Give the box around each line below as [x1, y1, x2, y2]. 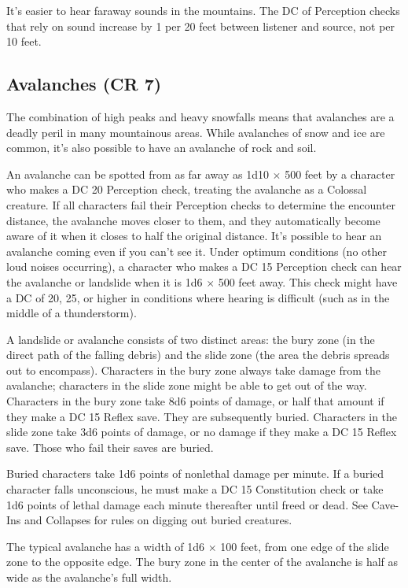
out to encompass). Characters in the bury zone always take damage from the [6, 361, 381, 378]
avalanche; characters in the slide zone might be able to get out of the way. [6, 377, 367, 394]
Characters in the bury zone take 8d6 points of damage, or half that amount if [6, 393, 384, 409]
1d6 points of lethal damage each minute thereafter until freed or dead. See [6, 496, 368, 512]
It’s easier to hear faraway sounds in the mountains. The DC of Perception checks [6, 2, 400, 18]
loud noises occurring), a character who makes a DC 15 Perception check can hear [6, 258, 402, 275]
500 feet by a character [285, 165, 395, 182]
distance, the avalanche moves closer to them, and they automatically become [6, 212, 380, 228]
